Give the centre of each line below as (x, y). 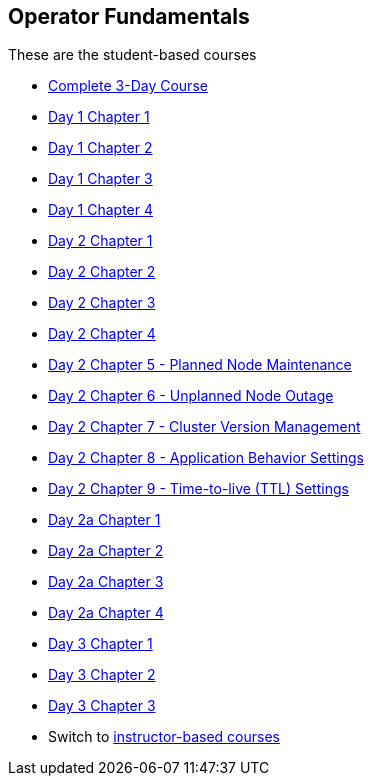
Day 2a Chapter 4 (106, 613)
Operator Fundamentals (129, 16)
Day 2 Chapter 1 (100, 241)
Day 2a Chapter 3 (106, 582)
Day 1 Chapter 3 (100, 179)
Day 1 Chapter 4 (100, 210)
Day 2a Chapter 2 (106, 551)
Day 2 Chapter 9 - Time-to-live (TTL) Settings (198, 489)
